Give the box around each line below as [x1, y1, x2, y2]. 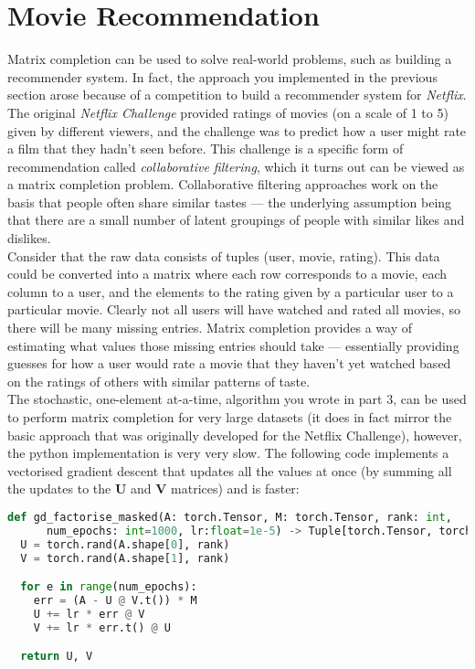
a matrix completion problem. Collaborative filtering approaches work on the [7, 175, 438, 194]
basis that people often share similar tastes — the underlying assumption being [7, 192, 452, 211]
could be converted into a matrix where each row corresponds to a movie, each [7, 264, 447, 283]
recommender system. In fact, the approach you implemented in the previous [7, 67, 438, 86]
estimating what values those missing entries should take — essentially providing [7, 335, 459, 355]
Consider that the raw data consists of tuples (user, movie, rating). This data [7, 246, 440, 265]
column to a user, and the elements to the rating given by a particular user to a [7, 281, 454, 301]
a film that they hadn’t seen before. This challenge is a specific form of [7, 139, 404, 158]
